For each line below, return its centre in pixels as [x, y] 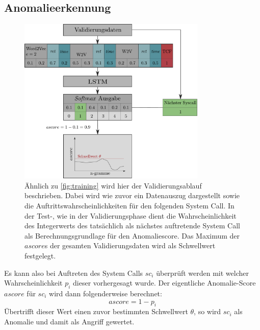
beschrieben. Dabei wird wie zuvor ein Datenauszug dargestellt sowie [132, 195]
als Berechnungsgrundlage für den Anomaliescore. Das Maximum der [132, 235]
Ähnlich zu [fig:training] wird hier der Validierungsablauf [113, 185]
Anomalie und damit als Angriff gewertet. [69, 321]
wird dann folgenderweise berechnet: [106, 293]
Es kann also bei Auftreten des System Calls [74, 273]
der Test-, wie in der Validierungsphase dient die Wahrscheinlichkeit [131, 215]
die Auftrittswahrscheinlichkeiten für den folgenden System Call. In [129, 206]
